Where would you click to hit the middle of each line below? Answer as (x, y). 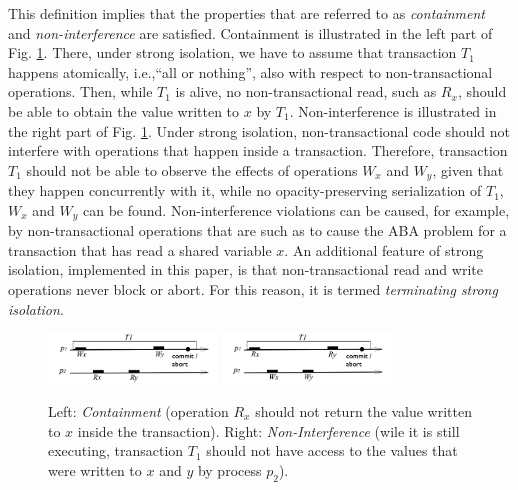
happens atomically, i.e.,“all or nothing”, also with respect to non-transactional (250, 71)
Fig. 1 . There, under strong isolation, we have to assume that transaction (232, 52)
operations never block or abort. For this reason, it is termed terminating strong (253, 289)
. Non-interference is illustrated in (393, 110)
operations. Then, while (80, 91)
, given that (468, 169)
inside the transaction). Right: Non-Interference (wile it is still (268, 430)
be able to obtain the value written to (124, 110)
